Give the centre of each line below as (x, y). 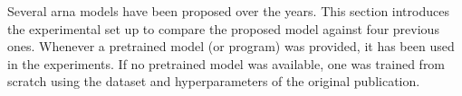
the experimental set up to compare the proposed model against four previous (223, 28)
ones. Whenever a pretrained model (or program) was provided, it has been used (231, 46)
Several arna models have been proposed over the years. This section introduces (228, 11)
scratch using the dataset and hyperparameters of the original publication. (214, 81)
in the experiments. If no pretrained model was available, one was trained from (226, 63)
